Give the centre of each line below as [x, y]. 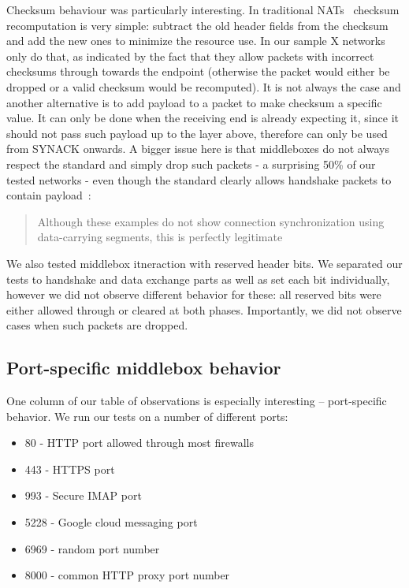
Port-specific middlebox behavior [144, 368]
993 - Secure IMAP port [83, 495]
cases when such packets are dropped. [97, 325]
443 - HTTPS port [70, 469]
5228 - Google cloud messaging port [111, 522]
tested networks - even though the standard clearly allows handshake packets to [199, 179]
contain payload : [49, 195]
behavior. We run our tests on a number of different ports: [147, 416]
